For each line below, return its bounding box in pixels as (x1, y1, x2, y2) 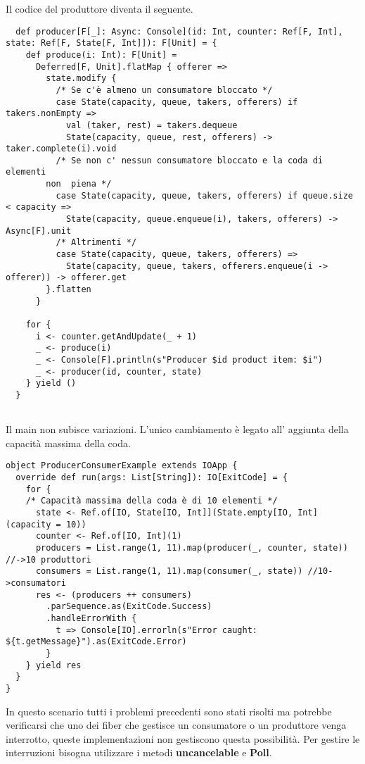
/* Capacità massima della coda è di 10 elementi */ (25, 496, 278, 506)
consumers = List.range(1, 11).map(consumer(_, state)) (35, 566, 303, 577)
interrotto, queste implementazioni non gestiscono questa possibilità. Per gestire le (6, 731, 360, 746)
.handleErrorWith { (46, 613, 137, 623)
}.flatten (46, 284, 91, 295)
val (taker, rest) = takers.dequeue (65, 120, 238, 130)
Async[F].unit (6, 225, 72, 236)
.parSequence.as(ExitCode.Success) (46, 601, 212, 612)
